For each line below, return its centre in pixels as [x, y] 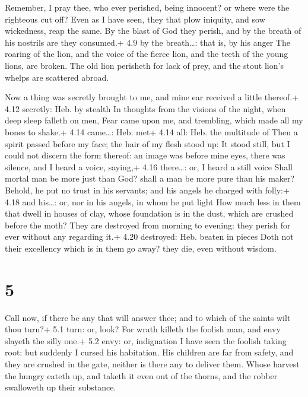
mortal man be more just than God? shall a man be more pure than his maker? [150, 178]
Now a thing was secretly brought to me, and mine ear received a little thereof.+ [152, 97]
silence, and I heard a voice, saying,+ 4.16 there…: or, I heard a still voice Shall [149, 166]
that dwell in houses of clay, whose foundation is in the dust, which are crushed [149, 213]
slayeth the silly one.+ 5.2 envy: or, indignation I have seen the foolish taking [146, 340]
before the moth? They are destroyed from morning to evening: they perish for [148, 225]
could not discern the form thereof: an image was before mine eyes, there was [145, 155]
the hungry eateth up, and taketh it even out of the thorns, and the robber [141, 375]
